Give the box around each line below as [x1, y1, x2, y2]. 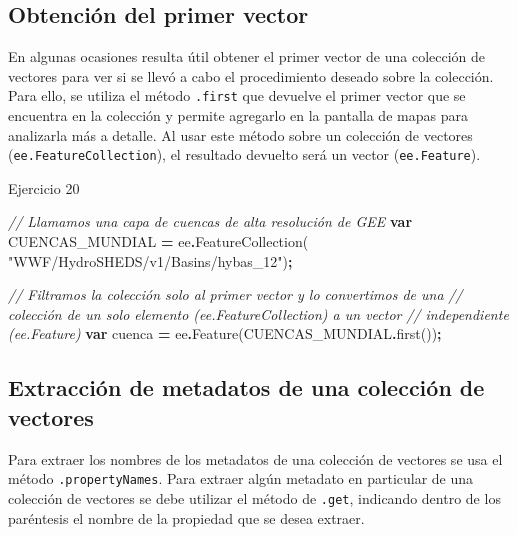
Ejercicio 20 [8, 177, 80, 198]
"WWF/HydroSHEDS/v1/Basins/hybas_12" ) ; [8, 250, 293, 271]
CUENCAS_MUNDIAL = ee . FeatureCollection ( [8, 231, 309, 252]
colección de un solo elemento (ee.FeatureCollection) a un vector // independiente [8, 303, 509, 324]
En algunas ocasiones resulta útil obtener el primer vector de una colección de [8, 46, 486, 67]
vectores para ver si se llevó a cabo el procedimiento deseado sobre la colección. [8, 65, 494, 86]
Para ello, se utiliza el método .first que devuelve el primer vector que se [8, 85, 466, 106]
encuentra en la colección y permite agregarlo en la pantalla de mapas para [8, 105, 468, 126]
